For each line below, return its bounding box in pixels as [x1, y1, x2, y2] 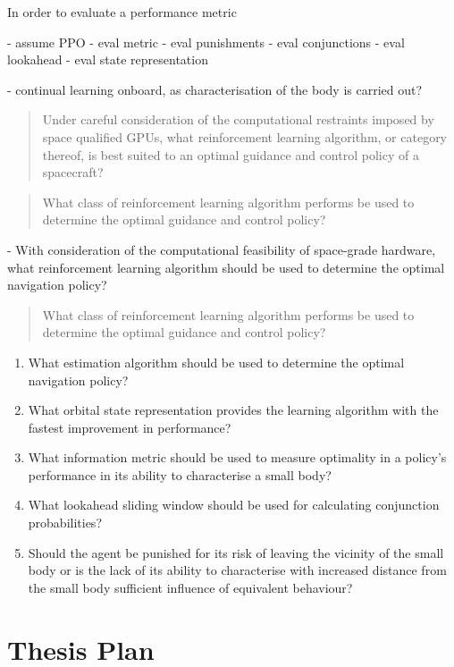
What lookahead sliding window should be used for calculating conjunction [28, 495, 440, 514]
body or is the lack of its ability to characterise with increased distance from [28, 561, 447, 579]
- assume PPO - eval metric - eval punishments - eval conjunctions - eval [7, 32, 405, 51]
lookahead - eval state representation [7, 50, 208, 69]
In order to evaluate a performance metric [7, 3, 237, 21]
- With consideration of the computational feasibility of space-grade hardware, [7, 240, 436, 258]
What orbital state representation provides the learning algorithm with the [28, 401, 439, 419]
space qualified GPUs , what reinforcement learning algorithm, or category [42, 127, 448, 146]
